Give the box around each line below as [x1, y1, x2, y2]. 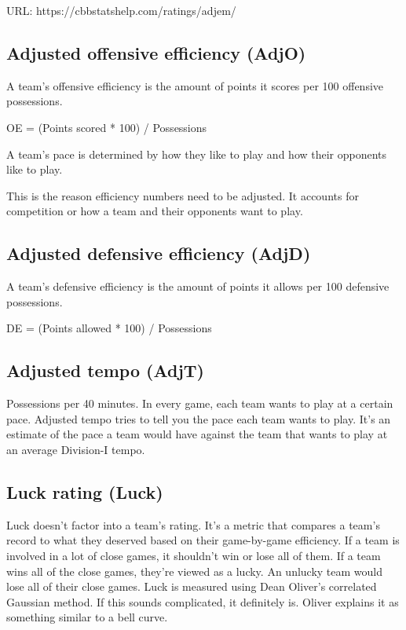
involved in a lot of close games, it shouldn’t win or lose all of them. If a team [6, 547, 381, 563]
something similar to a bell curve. [6, 609, 168, 625]
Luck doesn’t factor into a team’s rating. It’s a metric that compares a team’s [6, 516, 380, 533]
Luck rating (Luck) [6, 479, 163, 504]
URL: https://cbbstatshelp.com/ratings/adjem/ [6, 2, 236, 18]
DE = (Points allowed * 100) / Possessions [6, 320, 212, 336]
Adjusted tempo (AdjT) [6, 358, 204, 383]
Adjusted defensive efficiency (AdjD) [6, 241, 311, 266]
